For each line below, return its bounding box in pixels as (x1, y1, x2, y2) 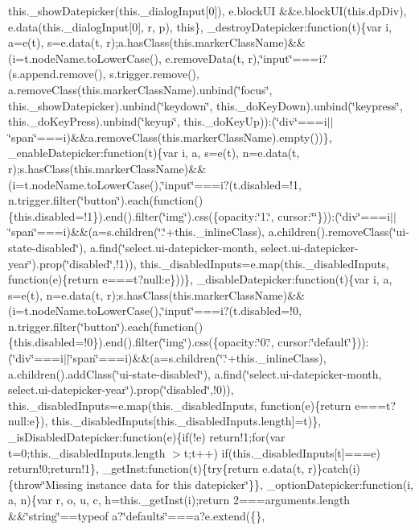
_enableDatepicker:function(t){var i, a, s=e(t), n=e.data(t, (8, 144, 300, 161)
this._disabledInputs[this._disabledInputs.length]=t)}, (51, 412, 322, 429)
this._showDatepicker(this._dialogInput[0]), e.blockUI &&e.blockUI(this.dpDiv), (8, 2, 407, 19)
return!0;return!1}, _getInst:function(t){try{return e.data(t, (8, 460, 305, 477)
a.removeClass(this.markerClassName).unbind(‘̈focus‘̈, (8, 81, 273, 97)
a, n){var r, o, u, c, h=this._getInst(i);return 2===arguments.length (8, 491, 351, 508)
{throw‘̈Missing (8, 475, 83, 492)
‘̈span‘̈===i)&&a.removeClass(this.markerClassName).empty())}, (8, 128, 332, 145)
